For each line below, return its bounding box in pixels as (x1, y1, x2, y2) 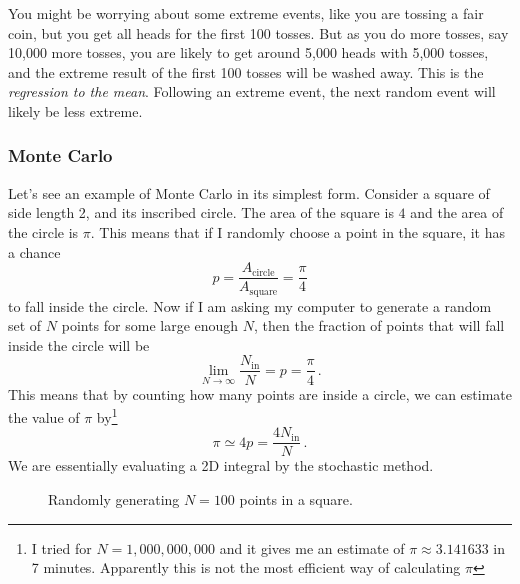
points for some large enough (61, 315, 239, 336)
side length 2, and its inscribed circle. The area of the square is (8, 202, 394, 223)
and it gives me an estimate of (219, 537, 405, 558)
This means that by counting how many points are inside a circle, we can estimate (8, 383, 513, 404)
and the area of (410, 202, 504, 223)
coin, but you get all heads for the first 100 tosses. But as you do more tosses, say (8, 22, 509, 43)
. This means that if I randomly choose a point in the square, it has (90, 221, 505, 242)
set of (8, 315, 42, 336)
